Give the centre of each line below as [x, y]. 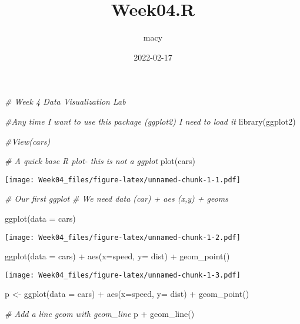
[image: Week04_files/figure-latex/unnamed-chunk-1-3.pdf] [123, 275]
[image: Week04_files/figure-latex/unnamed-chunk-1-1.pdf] [123, 180]
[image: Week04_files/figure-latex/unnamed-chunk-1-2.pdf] [123, 237]
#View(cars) [28, 141]
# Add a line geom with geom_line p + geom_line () [100, 314]
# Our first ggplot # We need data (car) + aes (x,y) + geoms [116, 198]
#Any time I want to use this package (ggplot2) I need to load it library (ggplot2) [150, 121]
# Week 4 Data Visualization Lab [65, 101]
